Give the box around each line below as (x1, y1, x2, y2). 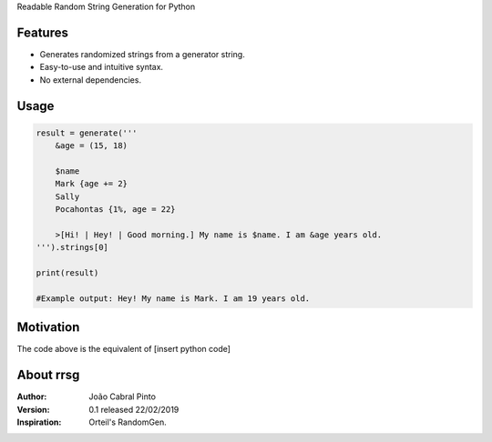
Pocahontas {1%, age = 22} (55, 205, 177, 215)
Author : (16, 391, 47, 402)
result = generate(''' (36, 127, 138, 138)
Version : (16, 404, 50, 415)
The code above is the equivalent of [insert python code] (16, 344, 231, 355)
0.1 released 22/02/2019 (88, 404, 179, 415)
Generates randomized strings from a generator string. (39, 48, 245, 59)
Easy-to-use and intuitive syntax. (39, 62, 164, 73)
